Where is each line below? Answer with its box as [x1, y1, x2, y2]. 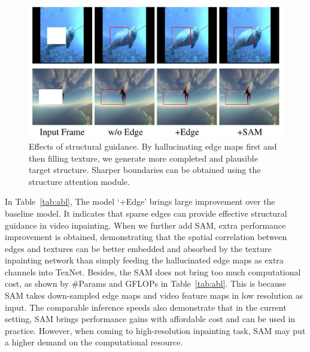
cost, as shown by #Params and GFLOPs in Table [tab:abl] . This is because [5, 277, 287, 290]
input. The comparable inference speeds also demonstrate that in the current [5, 301, 287, 313]
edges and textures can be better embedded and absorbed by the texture [5, 242, 272, 254]
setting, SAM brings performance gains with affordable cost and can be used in [5, 312, 296, 325]
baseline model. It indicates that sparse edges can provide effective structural [5, 207, 287, 219]
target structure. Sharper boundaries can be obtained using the [29, 163, 261, 176]
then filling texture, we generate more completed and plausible [29, 151, 258, 164]
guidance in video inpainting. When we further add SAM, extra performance [5, 219, 286, 231]
